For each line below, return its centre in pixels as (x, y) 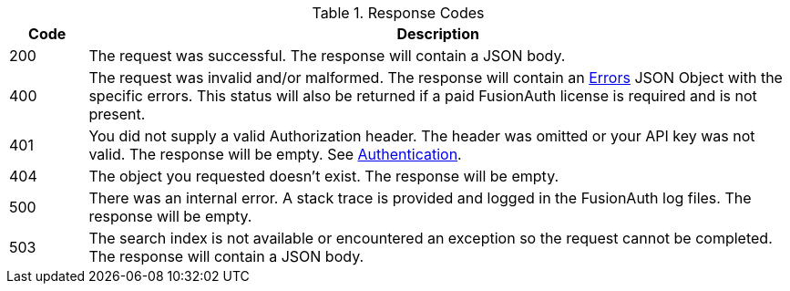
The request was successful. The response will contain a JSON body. (327, 56)
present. (117, 114)
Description (438, 34)
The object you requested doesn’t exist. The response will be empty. (324, 176)
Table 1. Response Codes (398, 13)
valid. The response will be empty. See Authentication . (275, 154)
